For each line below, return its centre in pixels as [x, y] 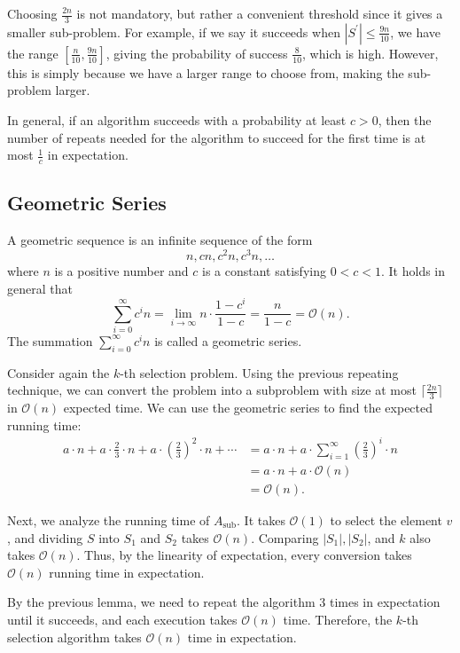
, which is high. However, [370, 53]
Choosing [32, 13]
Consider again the [58, 372]
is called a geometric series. [228, 340]
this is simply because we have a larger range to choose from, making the [206, 72]
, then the [405, 120]
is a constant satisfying [264, 270]
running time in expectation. [127, 572]
